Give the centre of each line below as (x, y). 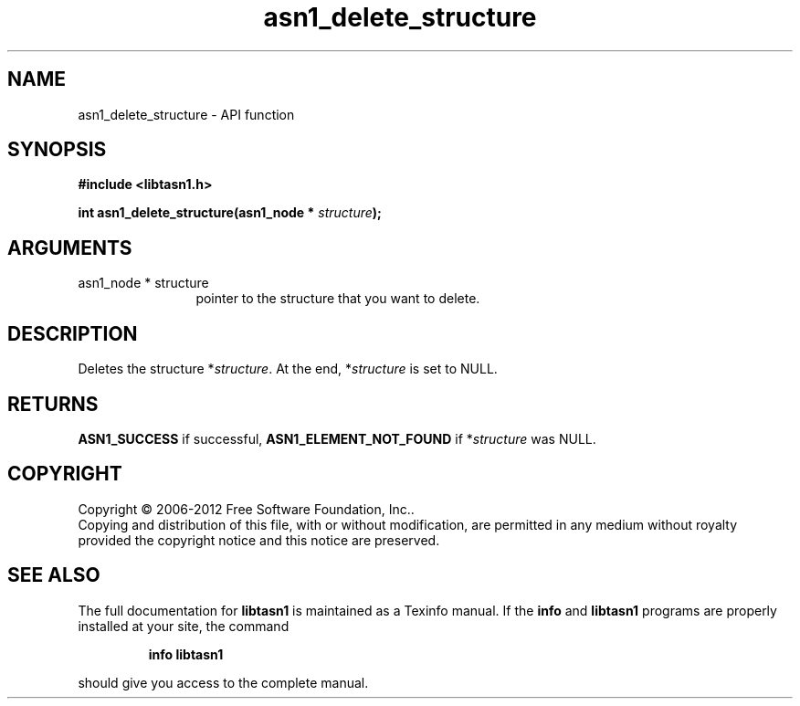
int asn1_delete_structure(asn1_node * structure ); (230, 213)
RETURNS (53, 404)
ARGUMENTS (70, 248)
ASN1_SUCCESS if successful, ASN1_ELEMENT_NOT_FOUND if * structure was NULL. (337, 438)
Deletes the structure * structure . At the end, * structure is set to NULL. (288, 369)
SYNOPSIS (57, 150)
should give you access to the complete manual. (223, 682)
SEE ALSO (54, 575)
